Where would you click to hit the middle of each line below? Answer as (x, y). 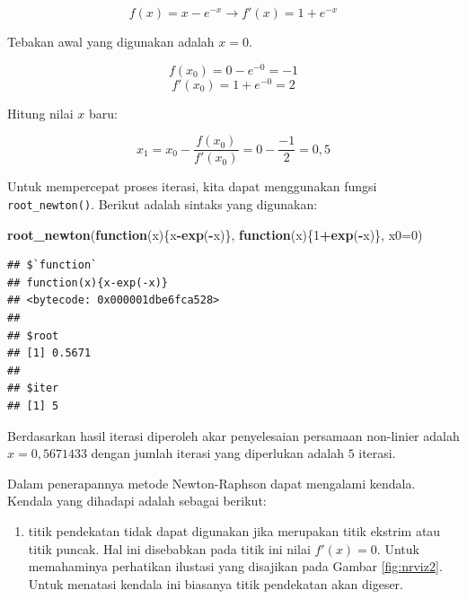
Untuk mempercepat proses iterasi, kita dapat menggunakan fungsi (192, 186)
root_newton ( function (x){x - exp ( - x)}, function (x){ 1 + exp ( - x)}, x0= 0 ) (215, 234)
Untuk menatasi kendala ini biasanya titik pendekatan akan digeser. (216, 583)
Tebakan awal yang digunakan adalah (111, 41)
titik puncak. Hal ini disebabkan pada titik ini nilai (169, 548)
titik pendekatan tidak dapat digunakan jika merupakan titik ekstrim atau (234, 530)
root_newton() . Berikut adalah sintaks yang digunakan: (163, 204)
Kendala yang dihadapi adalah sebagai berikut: (137, 501)
